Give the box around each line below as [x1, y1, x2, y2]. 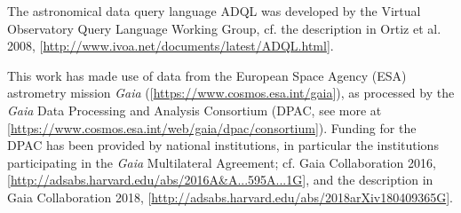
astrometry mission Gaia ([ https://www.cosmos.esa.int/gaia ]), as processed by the [7, 83, 455, 102]
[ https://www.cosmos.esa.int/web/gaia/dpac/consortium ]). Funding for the [7, 118, 417, 137]
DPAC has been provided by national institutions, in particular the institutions [7, 136, 439, 154]
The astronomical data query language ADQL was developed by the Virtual [7, 2, 421, 20]
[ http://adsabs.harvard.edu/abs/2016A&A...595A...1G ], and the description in [7, 170, 433, 189]
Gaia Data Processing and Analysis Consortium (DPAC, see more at [7, 100, 382, 119]
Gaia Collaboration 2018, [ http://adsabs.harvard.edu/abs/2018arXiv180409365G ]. [7, 187, 453, 206]
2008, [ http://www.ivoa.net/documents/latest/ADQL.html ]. [7, 36, 334, 55]
